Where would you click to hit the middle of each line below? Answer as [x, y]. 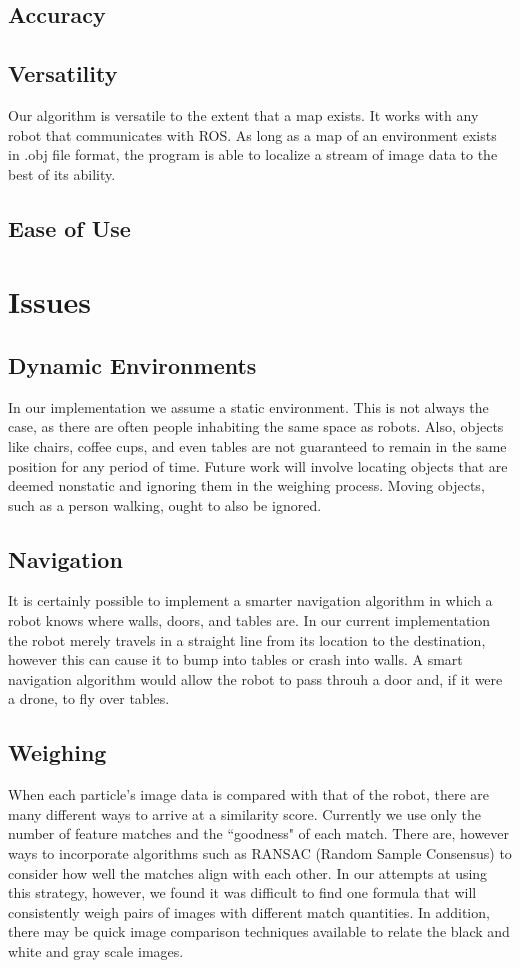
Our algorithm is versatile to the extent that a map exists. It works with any [243, 114]
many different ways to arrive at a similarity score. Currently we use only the [245, 813]
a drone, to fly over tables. [89, 698]
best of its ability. [62, 173]
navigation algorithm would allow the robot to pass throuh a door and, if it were [255, 678]
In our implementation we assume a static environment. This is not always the [248, 406]
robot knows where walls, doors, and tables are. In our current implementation [249, 620]
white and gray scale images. [96, 951]
